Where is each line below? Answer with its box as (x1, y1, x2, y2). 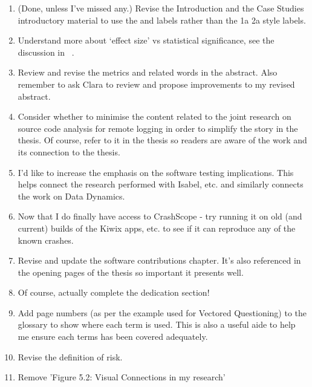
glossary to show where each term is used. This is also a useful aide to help (18, 318, 296, 331)
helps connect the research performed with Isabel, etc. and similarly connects (18, 178, 304, 190)
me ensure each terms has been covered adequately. (18, 330, 208, 343)
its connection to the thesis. (18, 145, 120, 158)
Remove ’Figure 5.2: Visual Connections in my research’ (18, 371, 226, 383)
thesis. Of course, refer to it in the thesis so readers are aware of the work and (18, 134, 307, 146)
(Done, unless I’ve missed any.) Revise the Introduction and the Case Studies (18, 2, 304, 14)
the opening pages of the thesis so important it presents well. (18, 265, 244, 278)
